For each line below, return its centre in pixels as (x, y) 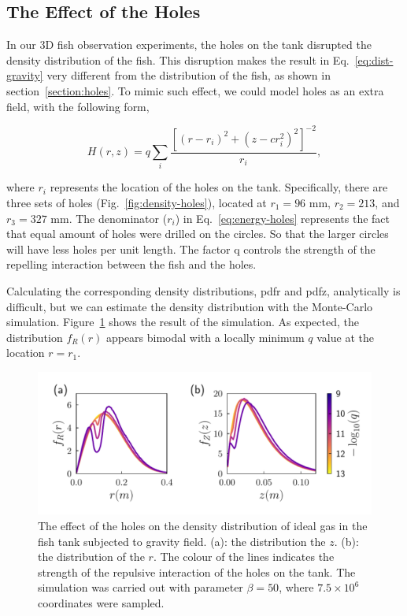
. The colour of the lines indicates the (244, 557)
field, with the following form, (78, 106)
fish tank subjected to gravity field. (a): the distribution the (182, 541)
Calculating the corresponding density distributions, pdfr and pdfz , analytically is (203, 291)
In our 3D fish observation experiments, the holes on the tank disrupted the (189, 45)
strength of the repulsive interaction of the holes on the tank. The (197, 571)
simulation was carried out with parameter (141, 587)
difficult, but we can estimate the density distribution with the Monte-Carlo (190, 306)
